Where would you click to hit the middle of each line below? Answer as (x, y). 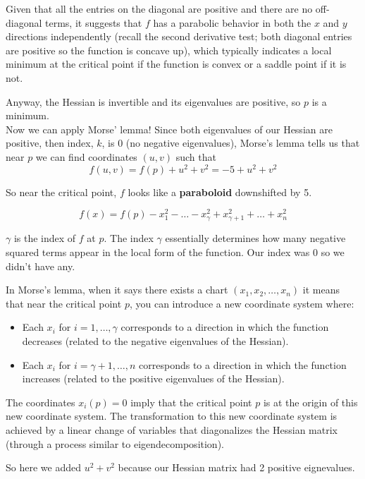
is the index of (45, 238)
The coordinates (41, 402)
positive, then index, (50, 143)
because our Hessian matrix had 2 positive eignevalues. (236, 467)
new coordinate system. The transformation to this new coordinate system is (172, 416)
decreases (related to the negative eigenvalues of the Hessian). (155, 341)
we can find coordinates (86, 156)
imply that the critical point (191, 402)
